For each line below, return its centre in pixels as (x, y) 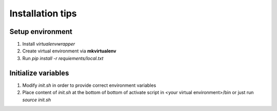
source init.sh (37, 100)
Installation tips (43, 13)
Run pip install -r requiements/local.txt (63, 58)
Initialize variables (39, 73)
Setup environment (41, 32)
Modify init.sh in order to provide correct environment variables (89, 85)
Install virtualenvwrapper (49, 44)
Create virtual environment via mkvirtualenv (69, 51)
